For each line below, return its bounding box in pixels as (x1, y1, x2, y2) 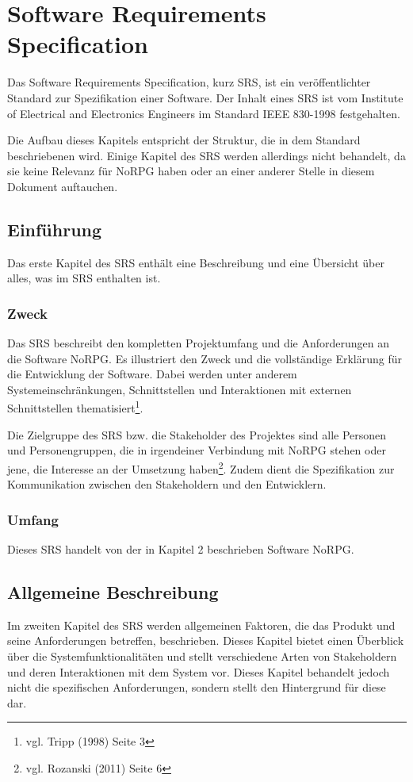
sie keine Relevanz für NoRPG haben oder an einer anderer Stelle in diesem (7, 163, 375, 179)
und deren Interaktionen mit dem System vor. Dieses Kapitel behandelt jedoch (7, 663, 390, 680)
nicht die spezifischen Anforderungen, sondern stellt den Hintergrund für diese (7, 679, 386, 696)
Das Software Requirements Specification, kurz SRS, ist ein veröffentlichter (7, 74, 371, 90)
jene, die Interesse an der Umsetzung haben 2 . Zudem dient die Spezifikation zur (7, 458, 395, 477)
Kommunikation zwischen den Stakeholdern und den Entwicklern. (7, 476, 327, 493)
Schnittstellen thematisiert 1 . (7, 397, 143, 416)
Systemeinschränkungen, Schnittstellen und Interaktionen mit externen (7, 381, 352, 397)
